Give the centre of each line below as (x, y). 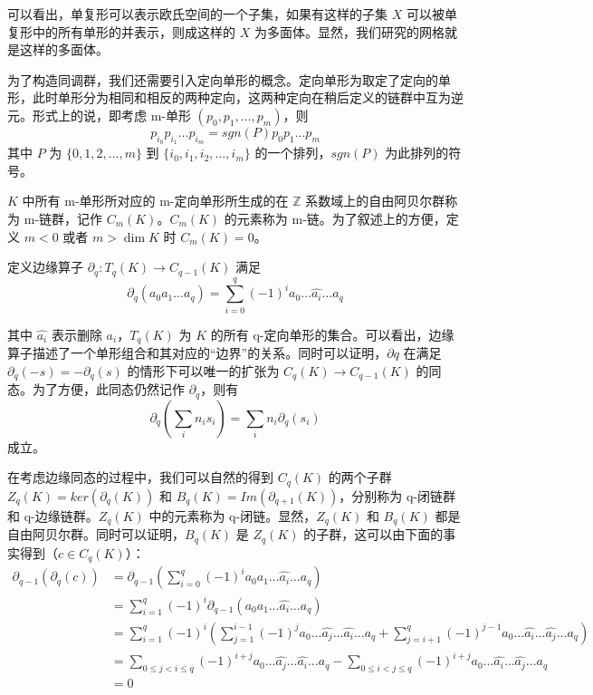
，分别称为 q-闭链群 (397, 495)
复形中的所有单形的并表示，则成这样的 (121, 31)
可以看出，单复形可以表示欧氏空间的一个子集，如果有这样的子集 (197, 14)
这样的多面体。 (64, 49)
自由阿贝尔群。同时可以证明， (96, 534)
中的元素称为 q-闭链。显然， (233, 515)
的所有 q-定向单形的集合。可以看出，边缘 (332, 334)
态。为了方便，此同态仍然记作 (96, 389)
